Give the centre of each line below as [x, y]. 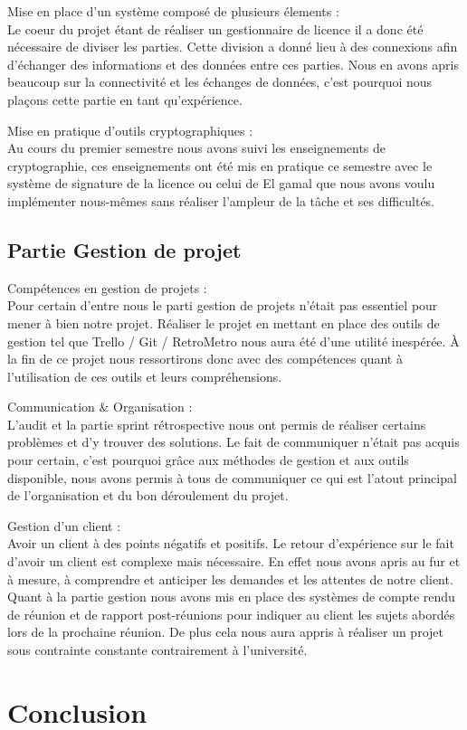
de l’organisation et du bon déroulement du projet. [148, 495]
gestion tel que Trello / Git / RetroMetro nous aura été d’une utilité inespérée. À [233, 341]
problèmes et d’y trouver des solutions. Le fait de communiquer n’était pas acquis [233, 442]
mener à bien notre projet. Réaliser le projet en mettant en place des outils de [224, 322]
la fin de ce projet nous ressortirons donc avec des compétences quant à [205, 359]
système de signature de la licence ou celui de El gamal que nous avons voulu [221, 183]
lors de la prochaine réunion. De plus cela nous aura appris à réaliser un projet [225, 632]
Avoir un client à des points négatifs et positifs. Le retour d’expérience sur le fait [231, 543]
